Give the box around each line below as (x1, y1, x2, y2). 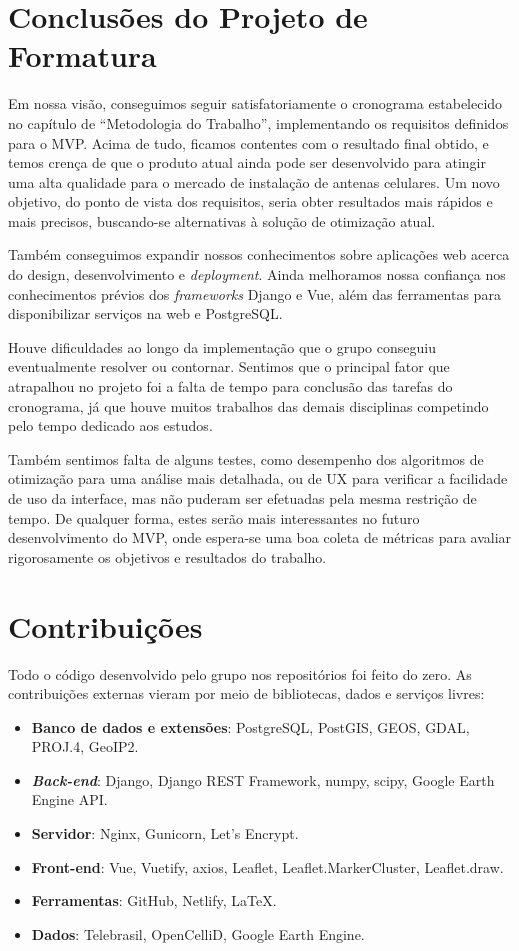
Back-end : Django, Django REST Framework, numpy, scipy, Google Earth (31, 769, 495, 790)
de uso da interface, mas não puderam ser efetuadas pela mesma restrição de (8, 488, 477, 508)
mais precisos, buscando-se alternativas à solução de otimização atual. (8, 210, 436, 231)
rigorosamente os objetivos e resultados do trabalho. (8, 546, 327, 567)
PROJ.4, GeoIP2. (31, 736, 139, 757)
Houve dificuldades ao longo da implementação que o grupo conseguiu (8, 336, 436, 357)
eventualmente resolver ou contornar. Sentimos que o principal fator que (8, 356, 450, 377)
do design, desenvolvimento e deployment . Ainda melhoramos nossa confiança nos (8, 264, 506, 285)
